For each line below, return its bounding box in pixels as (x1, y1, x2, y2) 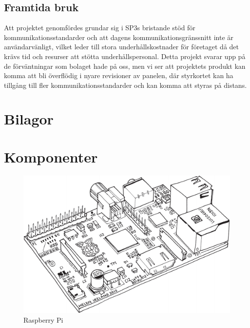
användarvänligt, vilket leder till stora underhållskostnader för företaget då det (4, 41, 239, 52)
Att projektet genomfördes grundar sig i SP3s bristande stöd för (4, 22, 195, 33)
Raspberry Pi (23, 314, 63, 325)
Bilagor (4, 108, 54, 128)
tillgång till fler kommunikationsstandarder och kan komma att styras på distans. (4, 80, 247, 90)
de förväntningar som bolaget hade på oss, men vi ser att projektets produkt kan (4, 61, 246, 71)
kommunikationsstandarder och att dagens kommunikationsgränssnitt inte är (4, 32, 233, 42)
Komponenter (4, 146, 98, 166)
